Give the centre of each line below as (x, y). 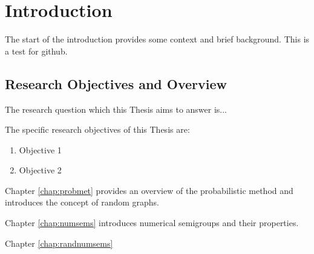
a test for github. (36, 51)
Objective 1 (40, 149)
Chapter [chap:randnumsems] (59, 243)
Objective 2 (40, 170)
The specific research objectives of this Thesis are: (97, 129)
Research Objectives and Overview (116, 83)
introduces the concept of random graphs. (82, 202)
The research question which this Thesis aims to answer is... (116, 109)
